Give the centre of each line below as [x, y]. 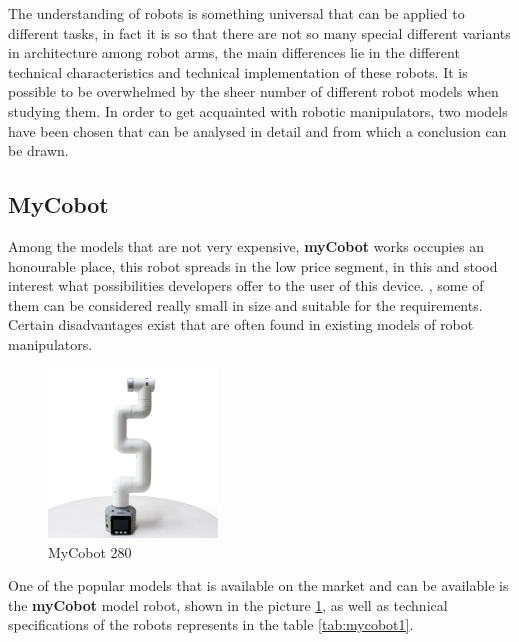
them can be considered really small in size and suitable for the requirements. [245, 304]
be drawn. [38, 150]
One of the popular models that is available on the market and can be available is [258, 585]
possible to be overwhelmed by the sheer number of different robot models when [253, 91]
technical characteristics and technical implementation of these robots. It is [238, 71]
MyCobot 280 [90, 551]
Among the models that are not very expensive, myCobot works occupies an [246, 245]
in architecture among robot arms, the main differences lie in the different [234, 52]
